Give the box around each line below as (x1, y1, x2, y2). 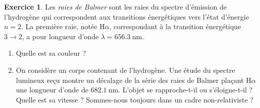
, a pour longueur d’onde (22, 31, 99, 41)
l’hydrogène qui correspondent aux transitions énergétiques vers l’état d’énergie (4, 11, 249, 22)
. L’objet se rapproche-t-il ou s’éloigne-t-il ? (118, 84, 253, 95)
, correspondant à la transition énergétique (109, 21, 241, 32)
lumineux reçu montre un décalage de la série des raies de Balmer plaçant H (16, 74, 251, 85)
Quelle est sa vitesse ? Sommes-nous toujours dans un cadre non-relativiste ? (16, 94, 253, 104)
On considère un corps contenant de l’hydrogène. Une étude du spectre (16, 64, 235, 75)
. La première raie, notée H (21, 21, 105, 32)
